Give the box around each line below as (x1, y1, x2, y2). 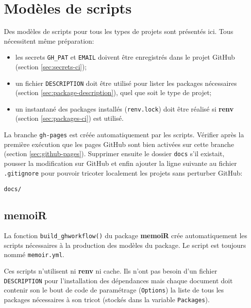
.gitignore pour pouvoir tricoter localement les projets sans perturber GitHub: (4, 167, 243, 178)
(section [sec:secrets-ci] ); (15, 61, 87, 71)
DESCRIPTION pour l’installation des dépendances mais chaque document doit (4, 275, 233, 285)
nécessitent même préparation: (4, 35, 94, 46)
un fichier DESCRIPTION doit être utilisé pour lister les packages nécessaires (15, 78, 237, 88)
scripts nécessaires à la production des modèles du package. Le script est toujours (4, 240, 246, 250)
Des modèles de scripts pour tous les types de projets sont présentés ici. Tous (4, 26, 234, 36)
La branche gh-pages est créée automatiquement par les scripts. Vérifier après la (4, 130, 244, 140)
